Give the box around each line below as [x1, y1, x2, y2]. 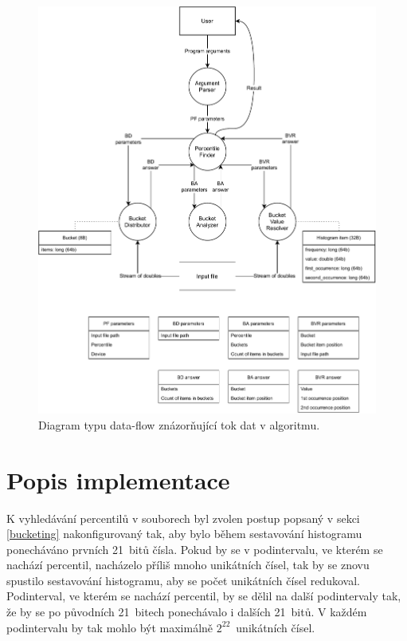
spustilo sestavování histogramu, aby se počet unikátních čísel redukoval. [6, 572, 360, 588]
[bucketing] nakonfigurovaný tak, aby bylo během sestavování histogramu [6, 525, 362, 542]
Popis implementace [6, 463, 230, 496]
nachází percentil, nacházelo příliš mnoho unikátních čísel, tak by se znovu [6, 556, 370, 573]
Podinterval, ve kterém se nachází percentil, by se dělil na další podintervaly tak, [6, 588, 401, 604]
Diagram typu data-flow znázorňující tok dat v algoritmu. [38, 416, 320, 433]
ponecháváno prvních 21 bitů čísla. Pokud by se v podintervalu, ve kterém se [6, 540, 383, 557]
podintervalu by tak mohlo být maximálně [6, 619, 213, 635]
